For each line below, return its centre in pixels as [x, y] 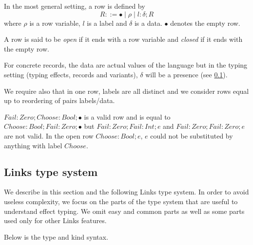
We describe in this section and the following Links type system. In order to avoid [126, 192]
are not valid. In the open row [49, 135]
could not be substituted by [192, 135]
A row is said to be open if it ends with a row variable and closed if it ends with [123, 39]
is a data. [148, 23]
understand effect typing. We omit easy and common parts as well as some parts [124, 211]
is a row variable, [55, 23]
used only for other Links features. [55, 220]
